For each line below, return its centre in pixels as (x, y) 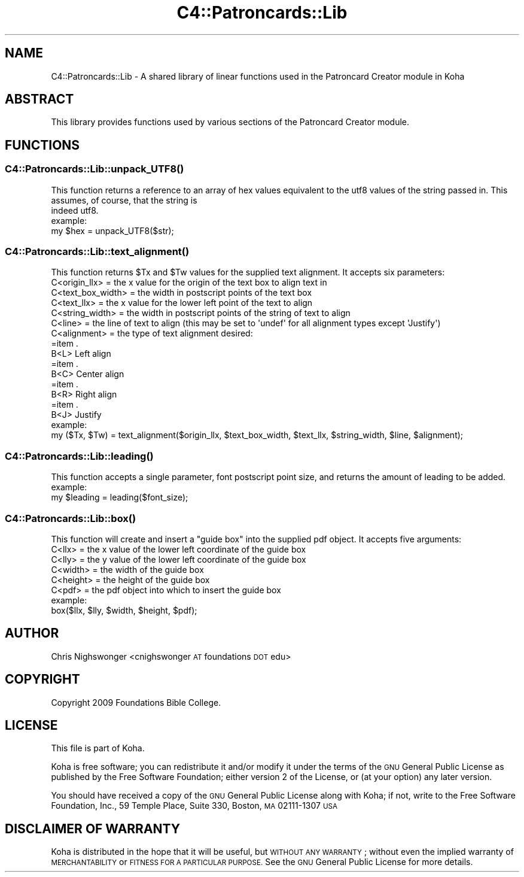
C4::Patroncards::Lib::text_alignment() (97, 252)
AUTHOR (32, 633)
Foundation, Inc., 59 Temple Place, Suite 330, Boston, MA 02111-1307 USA (194, 806)
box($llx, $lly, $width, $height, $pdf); (124, 610)
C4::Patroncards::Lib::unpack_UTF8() (95, 169)
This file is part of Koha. (98, 748)
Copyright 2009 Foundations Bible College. (136, 702)
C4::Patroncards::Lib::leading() (79, 456)
